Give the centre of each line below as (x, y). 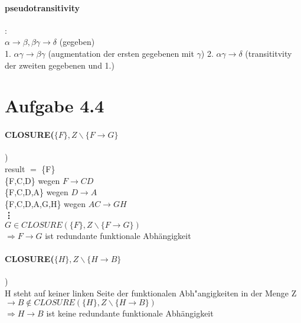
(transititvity (269, 53)
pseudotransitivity (42, 7)
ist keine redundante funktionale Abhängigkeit (130, 313)
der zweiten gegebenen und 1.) (60, 65)
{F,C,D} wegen (32, 180)
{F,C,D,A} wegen (37, 192)
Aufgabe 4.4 (55, 106)
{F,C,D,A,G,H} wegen (45, 203)
